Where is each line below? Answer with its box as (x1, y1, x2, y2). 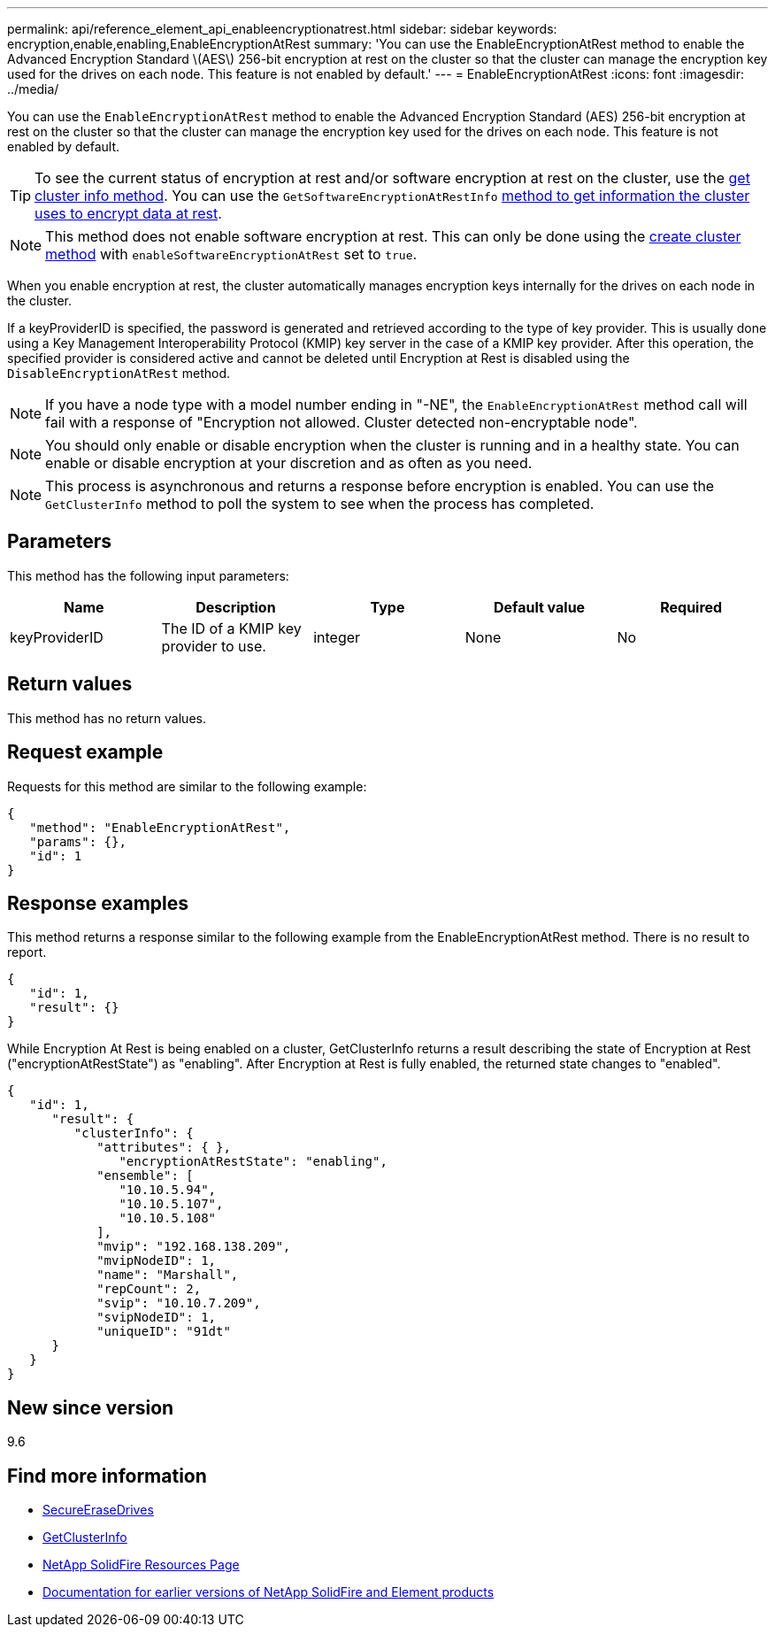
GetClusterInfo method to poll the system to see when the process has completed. (45, 495, 595, 513)
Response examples (7, 891, 189, 914)
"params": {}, (29, 834, 127, 849)
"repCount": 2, (96, 1282, 202, 1297)
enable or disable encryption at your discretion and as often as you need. (45, 454, 533, 472)
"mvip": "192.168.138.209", (96, 1239, 291, 1254)
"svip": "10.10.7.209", (96, 1296, 261, 1311)
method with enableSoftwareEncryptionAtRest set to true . (45, 245, 418, 263)
